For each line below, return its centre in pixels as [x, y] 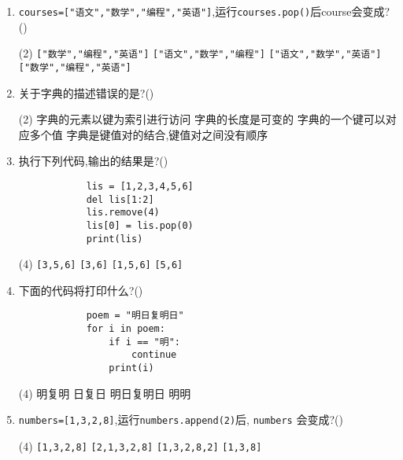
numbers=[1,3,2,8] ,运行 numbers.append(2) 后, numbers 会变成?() [181, 420]
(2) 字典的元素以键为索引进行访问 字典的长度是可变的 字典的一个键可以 [202, 119]
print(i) [131, 368]
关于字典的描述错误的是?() [86, 92]
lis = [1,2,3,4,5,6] [140, 186]
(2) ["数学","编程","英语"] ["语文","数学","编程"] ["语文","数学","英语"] [200, 53]
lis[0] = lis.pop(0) [140, 225]
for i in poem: [126, 329]
